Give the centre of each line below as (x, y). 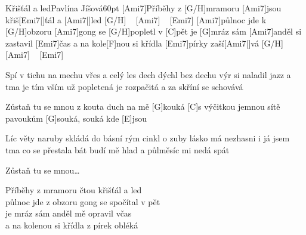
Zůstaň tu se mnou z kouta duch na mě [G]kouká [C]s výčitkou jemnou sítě (143, 106)
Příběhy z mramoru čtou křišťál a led (74, 190)
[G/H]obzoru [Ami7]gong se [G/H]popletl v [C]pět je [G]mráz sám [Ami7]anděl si (154, 31)
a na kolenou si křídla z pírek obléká (72, 225)
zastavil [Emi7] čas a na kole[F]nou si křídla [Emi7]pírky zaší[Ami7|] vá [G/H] (144, 43)
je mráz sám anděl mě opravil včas (69, 213)
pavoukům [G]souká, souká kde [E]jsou (76, 118)
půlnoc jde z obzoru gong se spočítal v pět (83, 201)
